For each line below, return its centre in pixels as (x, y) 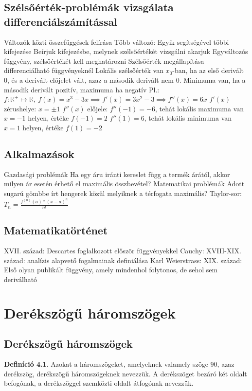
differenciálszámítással (61, 21)
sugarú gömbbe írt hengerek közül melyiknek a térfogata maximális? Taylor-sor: (123, 193)
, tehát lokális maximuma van (199, 108)
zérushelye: (20, 108)
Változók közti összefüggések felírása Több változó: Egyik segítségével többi (117, 42)
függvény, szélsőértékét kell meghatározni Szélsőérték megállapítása (104, 61)
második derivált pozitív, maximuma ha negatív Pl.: (82, 89)
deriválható (21, 279)
